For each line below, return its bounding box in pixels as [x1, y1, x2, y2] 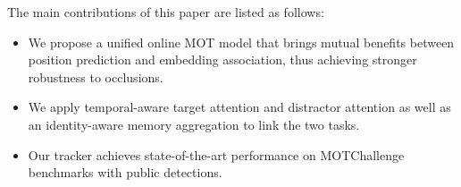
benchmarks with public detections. [28, 163, 222, 182]
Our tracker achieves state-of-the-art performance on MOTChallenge [28, 145, 405, 164]
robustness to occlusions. [28, 67, 163, 86]
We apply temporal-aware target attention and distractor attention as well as [28, 98, 451, 116]
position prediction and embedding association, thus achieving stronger [28, 50, 417, 69]
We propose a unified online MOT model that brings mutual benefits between [28, 32, 455, 51]
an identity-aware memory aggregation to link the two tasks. [28, 115, 360, 133]
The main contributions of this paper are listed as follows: [7, 3, 324, 21]
